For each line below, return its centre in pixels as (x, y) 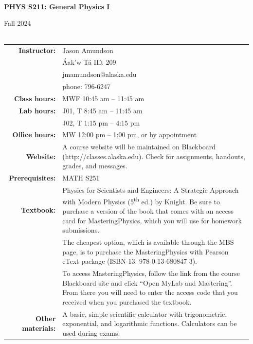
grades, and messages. (95, 166)
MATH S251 (81, 178)
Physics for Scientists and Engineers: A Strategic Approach (151, 190)
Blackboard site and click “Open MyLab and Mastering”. (147, 282)
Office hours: (34, 135)
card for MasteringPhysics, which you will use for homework (152, 220)
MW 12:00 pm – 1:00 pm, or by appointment (130, 135)
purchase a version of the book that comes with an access (148, 211)
